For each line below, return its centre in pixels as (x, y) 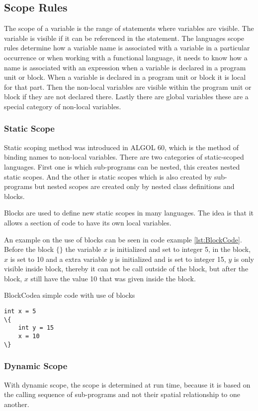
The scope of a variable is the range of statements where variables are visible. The (129, 28)
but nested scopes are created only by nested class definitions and (134, 186)
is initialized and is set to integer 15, (171, 259)
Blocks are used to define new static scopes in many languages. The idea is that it (129, 213)
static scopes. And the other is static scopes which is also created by (108, 176)
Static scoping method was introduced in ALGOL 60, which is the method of (122, 147)
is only (244, 259)
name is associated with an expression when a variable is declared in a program (125, 67)
